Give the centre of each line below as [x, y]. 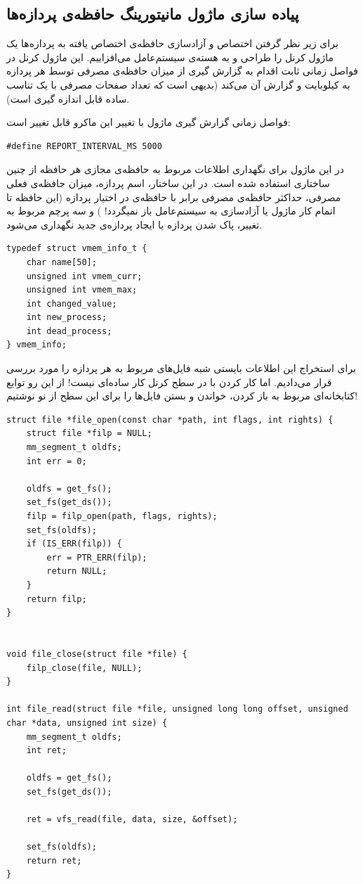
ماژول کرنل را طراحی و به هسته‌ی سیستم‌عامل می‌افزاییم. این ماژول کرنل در [170, 57]
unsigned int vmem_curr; [84, 276]
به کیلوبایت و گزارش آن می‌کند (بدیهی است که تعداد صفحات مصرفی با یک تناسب [178, 84]
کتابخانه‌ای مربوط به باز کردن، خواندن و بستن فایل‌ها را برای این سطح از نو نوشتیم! [182, 396]
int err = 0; [57, 461]
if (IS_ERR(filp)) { [74, 544]
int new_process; [67, 318]
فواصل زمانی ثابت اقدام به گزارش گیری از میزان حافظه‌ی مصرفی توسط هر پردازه [183, 71]
